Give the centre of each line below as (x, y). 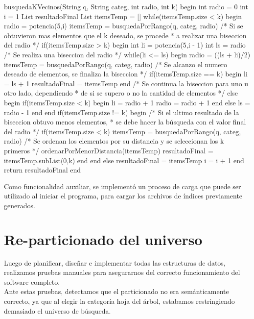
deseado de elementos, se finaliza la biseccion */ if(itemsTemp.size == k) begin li (126, 74)
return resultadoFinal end (43, 170)
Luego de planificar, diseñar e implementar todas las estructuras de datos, (115, 262)
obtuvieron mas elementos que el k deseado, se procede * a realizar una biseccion (125, 35)
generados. (20, 205)
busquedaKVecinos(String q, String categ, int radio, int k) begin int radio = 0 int (126, 6)
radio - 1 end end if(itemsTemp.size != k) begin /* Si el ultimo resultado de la (122, 112)
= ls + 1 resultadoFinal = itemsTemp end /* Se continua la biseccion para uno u (126, 83)
